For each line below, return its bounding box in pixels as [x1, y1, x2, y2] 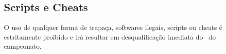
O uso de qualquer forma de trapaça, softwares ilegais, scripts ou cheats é [4, 22, 223, 32]
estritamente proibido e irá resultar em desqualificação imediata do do [4, 31, 216, 41]
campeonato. [4, 41, 42, 51]
